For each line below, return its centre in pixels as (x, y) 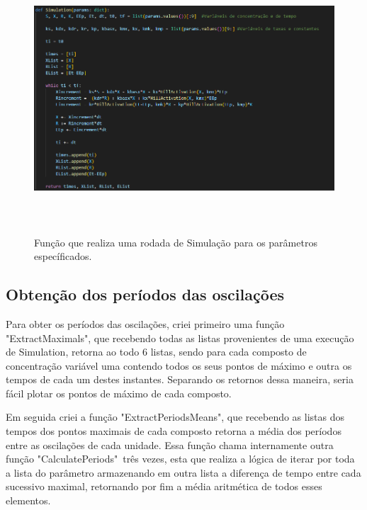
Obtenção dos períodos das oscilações (145, 294)
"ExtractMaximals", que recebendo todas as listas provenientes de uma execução (180, 338)
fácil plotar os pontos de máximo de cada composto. (119, 393)
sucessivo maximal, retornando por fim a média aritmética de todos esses (164, 486)
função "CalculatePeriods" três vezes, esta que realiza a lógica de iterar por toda (180, 459)
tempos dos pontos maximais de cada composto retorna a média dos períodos (174, 431)
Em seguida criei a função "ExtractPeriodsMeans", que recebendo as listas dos (175, 417)
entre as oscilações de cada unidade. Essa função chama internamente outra (170, 444)
